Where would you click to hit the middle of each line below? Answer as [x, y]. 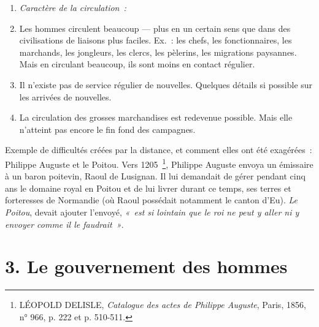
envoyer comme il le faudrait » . [64, 224]
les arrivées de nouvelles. [65, 96]
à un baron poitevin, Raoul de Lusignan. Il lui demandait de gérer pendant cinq [155, 176]
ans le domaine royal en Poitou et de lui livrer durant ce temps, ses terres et [148, 188]
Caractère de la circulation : [73, 7]
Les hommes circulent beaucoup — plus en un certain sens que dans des [155, 28]
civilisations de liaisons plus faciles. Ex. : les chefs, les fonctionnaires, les [156, 40]
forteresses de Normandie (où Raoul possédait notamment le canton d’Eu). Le [152, 200]
